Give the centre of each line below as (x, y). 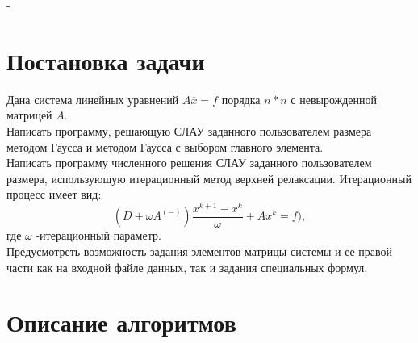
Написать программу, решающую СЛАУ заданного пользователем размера (189, 130)
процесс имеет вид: (54, 194)
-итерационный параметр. (98, 235)
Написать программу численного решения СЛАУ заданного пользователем (189, 163)
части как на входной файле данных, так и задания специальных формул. (187, 267)
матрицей (29, 115)
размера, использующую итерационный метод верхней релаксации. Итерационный (209, 178)
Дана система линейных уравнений (93, 99)
